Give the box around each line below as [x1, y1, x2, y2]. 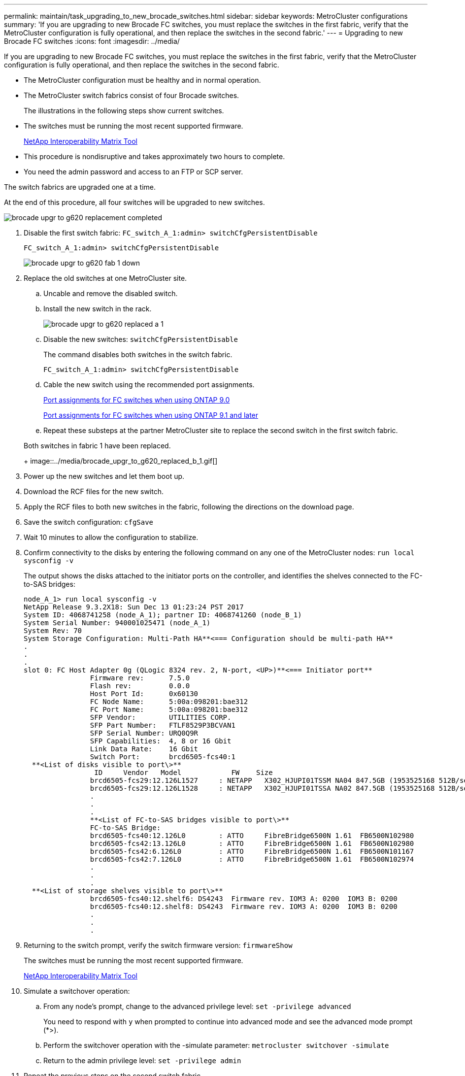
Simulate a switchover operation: [24, 987, 130, 995]
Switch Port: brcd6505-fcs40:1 [90, 753, 235, 761]
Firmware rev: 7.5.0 [90, 674, 190, 682]
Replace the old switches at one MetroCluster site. [24, 274, 187, 282]
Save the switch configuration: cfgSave [24, 518, 154, 526]
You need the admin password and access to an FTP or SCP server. [24, 168, 243, 176]
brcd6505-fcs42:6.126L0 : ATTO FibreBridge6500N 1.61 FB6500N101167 [90, 847, 414, 855]
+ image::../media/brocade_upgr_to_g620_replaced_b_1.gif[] [24, 457, 218, 465]
